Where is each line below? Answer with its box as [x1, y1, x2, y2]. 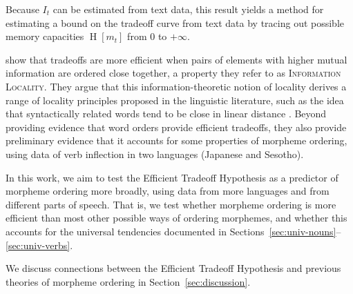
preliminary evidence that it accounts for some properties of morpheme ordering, [6, 133, 347, 148]
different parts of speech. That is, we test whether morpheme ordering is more [6, 197, 336, 211]
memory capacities [6, 29, 84, 43]
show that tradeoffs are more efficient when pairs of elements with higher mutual [6, 52, 347, 66]
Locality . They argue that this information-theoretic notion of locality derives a [6, 79, 347, 93]
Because [6, 2, 39, 16]
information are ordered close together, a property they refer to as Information [6, 66, 341, 80]
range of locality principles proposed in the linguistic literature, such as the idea [6, 92, 344, 107]
